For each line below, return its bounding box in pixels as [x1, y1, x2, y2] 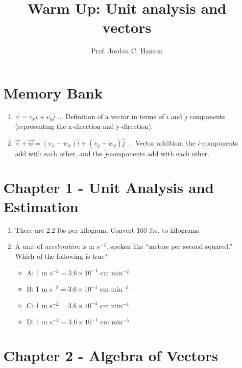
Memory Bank [3, 82, 103, 102]
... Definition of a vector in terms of [57, 111, 164, 121]
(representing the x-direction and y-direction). [15, 121, 153, 131]
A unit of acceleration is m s [15, 241, 100, 251]
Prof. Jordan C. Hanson [91, 46, 163, 56]
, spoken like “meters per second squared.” [106, 241, 233, 251]
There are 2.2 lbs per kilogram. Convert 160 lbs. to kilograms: [15, 224, 201, 235]
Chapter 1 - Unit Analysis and [3, 177, 214, 197]
